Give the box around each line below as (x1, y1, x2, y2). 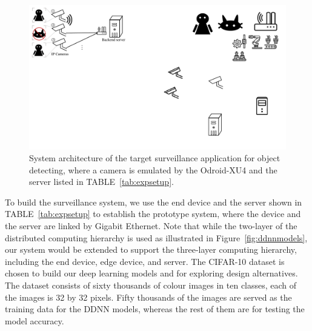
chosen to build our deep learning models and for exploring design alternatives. (5, 267, 298, 279)
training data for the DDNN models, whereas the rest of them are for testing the (5, 303, 305, 315)
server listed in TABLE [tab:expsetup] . (29, 175, 174, 188)
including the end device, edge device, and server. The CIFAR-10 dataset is (5, 255, 285, 267)
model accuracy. (5, 314, 64, 327)
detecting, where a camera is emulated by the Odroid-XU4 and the (29, 163, 277, 176)
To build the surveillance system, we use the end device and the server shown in (5, 195, 302, 208)
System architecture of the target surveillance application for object (29, 152, 280, 164)
